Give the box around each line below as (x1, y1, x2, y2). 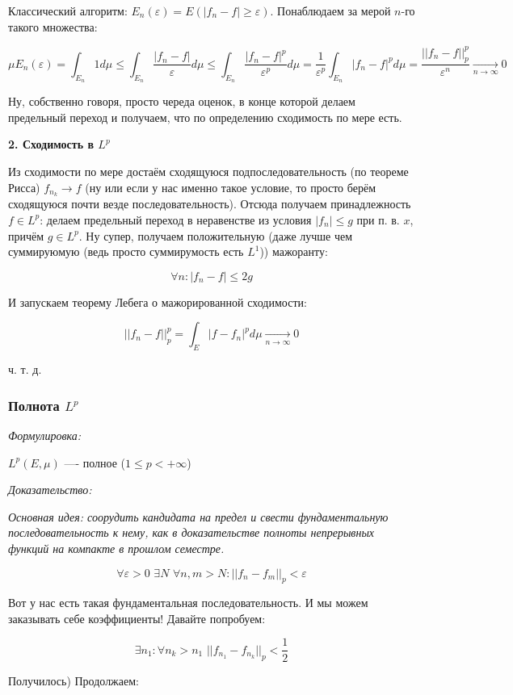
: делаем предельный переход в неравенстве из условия (40, 211, 312, 228)
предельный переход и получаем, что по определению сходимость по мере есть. (8, 108, 402, 125)
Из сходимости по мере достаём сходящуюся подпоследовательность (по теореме (8, 162, 409, 179)
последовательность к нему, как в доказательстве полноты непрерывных (8, 524, 375, 541)
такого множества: (8, 18, 98, 35)
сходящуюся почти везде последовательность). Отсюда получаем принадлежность (8, 195, 411, 212)
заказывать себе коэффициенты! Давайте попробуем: (8, 609, 266, 626)
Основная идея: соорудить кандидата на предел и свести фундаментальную (8, 508, 389, 525)
